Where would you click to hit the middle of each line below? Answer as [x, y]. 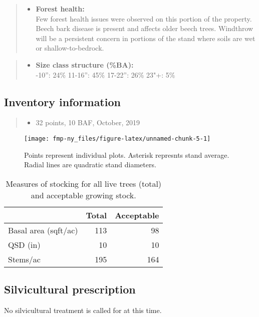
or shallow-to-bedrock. [70, 48]
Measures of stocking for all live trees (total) [84, 183]
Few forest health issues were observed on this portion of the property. [144, 18]
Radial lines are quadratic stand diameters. [90, 165]
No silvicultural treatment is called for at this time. [83, 310]
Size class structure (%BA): [85, 64]
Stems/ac [24, 259]
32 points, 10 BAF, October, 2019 [88, 122]
